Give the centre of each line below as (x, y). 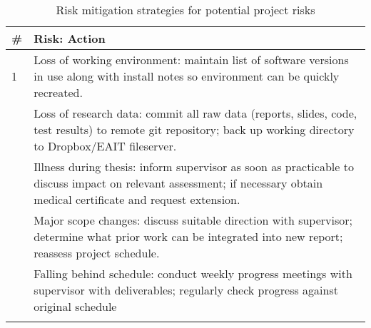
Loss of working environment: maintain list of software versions (191, 60)
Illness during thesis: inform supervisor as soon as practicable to (194, 166)
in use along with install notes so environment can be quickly (187, 76)
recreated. (58, 92)
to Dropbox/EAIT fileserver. (105, 146)
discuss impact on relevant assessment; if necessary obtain (178, 183)
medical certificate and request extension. (137, 199)
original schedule (75, 306)
